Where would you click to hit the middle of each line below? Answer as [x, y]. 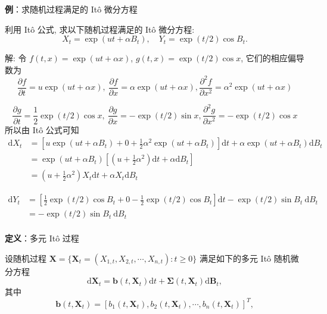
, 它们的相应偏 [268, 58]
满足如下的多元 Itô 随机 [245, 258]
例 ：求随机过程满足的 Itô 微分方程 [71, 9]
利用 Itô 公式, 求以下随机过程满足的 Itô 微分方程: [100, 29]
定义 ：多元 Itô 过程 [42, 238]
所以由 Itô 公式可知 [42, 129]
